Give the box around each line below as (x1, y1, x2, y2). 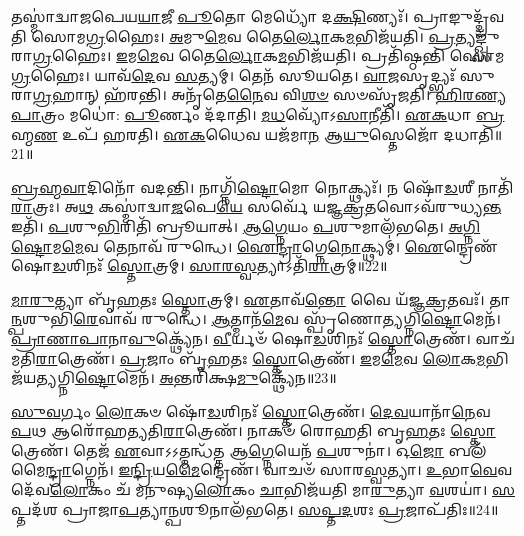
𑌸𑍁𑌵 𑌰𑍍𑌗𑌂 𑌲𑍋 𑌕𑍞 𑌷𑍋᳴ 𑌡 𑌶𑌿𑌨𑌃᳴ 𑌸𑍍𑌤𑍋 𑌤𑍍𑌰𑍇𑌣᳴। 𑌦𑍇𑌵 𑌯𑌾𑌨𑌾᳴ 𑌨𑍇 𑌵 (11, 400, 491, 421)
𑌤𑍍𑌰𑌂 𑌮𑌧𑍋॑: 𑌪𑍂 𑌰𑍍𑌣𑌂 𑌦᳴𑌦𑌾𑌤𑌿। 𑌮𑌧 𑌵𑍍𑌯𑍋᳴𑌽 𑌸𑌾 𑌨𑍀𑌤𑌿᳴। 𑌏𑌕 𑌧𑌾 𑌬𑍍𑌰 (40, 103, 505, 124)
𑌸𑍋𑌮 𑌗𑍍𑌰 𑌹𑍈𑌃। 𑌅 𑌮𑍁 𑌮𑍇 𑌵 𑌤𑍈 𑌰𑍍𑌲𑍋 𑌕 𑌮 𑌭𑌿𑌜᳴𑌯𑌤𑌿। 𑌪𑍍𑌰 (31, 25, 456, 46)
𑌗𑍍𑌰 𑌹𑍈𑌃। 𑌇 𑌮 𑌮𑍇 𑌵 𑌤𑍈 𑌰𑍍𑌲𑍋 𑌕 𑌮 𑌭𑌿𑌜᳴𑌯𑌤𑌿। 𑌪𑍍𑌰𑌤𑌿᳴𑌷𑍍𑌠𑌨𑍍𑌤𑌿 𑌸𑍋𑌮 (32, 45, 505, 66)
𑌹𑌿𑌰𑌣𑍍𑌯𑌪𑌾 (435, 84, 507, 105)
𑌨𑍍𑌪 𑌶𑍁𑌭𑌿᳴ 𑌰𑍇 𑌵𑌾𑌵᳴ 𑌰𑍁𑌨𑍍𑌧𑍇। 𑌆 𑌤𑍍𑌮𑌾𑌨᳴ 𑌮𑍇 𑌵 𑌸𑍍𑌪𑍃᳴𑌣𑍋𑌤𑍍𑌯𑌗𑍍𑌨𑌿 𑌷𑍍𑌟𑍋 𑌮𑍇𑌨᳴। (11, 308, 501, 329)
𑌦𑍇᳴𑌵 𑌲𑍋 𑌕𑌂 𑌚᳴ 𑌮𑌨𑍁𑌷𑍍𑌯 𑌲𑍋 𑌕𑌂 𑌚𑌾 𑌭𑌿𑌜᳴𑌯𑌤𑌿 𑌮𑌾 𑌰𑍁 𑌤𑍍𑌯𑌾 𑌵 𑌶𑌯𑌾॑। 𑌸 (11, 479, 516, 500)
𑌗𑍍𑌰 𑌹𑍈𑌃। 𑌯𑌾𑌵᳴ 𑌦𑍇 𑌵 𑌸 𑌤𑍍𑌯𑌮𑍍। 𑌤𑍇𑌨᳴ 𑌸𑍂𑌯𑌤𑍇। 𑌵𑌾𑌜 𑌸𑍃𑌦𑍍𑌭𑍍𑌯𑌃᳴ (11, 64, 456, 85)
